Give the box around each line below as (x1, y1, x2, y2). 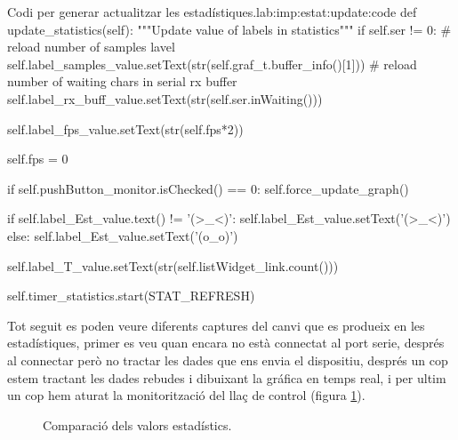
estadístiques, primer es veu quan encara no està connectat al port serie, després (7, 333, 445, 352)
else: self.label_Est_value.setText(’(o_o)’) (7, 226, 238, 244)
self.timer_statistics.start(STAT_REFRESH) (7, 286, 255, 305)
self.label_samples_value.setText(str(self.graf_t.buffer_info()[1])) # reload (7, 54, 417, 73)
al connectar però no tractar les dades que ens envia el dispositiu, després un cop (7, 350, 448, 369)
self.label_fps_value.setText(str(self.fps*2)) (7, 119, 244, 138)
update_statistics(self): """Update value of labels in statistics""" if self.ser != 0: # (7, 20, 452, 38)
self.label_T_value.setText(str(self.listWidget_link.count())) (7, 256, 339, 275)
